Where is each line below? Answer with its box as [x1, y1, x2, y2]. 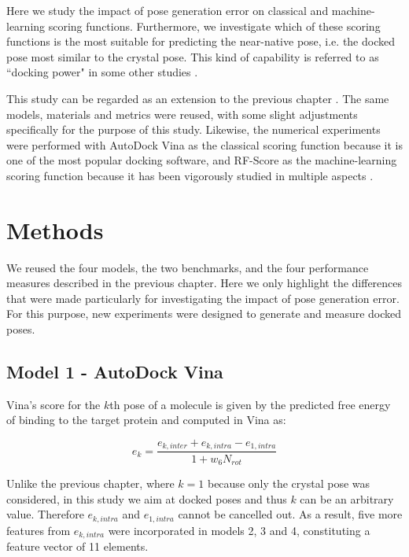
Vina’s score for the [6, 396, 101, 412]
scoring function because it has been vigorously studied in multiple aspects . [6, 167, 374, 183]
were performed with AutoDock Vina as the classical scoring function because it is [6, 136, 403, 153]
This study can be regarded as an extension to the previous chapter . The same [6, 90, 389, 106]
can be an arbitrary [300, 490, 394, 507]
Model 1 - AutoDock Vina [6, 360, 223, 384]
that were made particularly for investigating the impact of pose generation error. [6, 290, 400, 306]
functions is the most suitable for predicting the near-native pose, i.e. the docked [6, 33, 396, 50]
